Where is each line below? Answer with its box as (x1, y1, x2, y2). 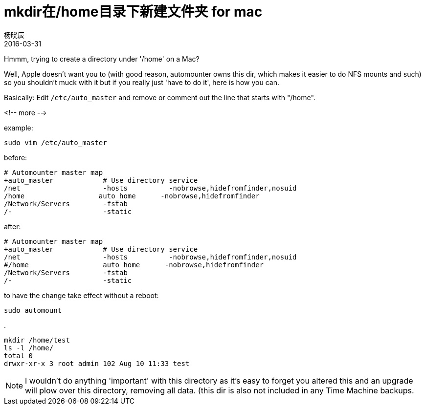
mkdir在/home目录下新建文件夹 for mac (4, 3, 263, 20)
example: (4, 123, 33, 132)
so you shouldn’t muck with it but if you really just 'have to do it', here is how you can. (4, 78, 279, 86)
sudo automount (4, 306, 62, 314)
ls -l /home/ (4, 344, 54, 352)
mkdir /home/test (4, 336, 70, 344)
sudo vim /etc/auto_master (4, 138, 107, 147)
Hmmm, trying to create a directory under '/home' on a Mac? (4, 54, 200, 63)
